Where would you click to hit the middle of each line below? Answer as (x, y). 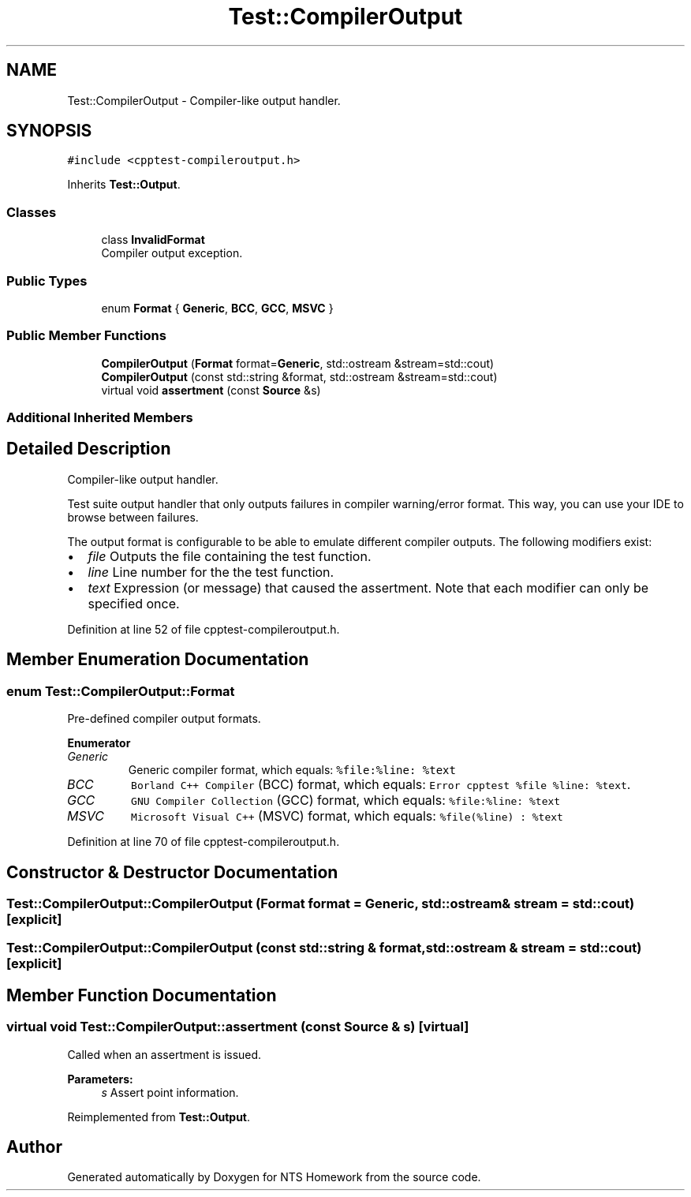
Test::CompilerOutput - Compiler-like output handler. (204, 100)
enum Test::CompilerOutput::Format (121, 691)
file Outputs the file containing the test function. (230, 556)
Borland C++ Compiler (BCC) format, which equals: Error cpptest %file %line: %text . (381, 785)
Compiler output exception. (172, 253)
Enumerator (99, 743)
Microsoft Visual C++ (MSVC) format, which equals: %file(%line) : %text (347, 816)
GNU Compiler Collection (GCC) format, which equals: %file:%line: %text (346, 800)
